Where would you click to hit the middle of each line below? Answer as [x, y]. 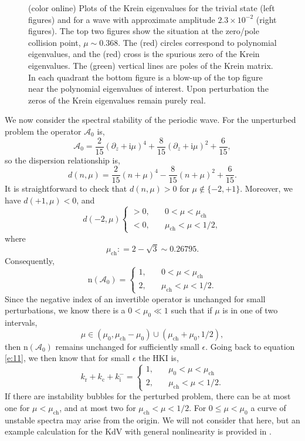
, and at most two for [98, 407]
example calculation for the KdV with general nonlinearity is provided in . [138, 431]
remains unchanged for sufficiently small [127, 346]
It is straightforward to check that [66, 188]
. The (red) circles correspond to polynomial [197, 42]
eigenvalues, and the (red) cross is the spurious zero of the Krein [144, 54]
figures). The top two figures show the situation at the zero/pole [144, 31]
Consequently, [30, 261]
